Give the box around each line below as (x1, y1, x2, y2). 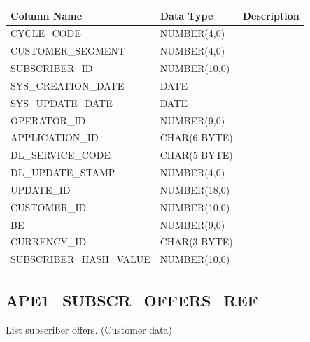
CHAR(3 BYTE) (160, 234, 233, 249)
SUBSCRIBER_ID (10, 61, 93, 76)
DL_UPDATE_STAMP (10, 165, 115, 180)
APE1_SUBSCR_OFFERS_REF (6, 289, 258, 311)
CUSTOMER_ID (10, 199, 87, 214)
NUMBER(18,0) (160, 182, 230, 197)
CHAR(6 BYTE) (160, 130, 233, 145)
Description (242, 8, 300, 22)
